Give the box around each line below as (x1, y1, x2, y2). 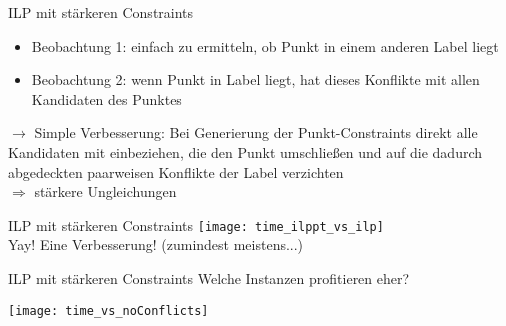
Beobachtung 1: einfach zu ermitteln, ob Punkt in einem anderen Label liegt (31, 35, 499, 56)
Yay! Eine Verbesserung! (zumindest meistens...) (8, 234, 304, 255)
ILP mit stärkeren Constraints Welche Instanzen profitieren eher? (8, 268, 410, 288)
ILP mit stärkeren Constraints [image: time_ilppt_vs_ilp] (8, 214, 384, 235)
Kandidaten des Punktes (31, 88, 182, 109)
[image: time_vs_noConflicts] (8, 303, 209, 318)
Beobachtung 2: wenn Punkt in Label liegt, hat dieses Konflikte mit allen (31, 69, 480, 90)
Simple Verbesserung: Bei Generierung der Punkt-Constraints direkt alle (34, 122, 478, 143)
